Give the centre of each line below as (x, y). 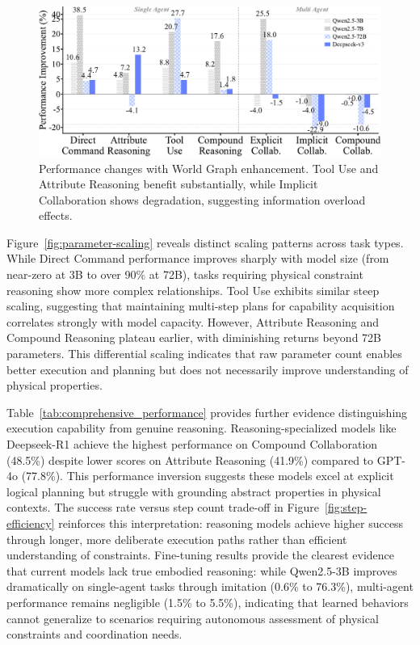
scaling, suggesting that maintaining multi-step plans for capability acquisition (201, 306)
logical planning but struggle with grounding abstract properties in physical (194, 491)
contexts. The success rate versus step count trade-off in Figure (163, 507)
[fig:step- (346, 507)
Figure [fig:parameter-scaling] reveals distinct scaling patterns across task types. (205, 242)
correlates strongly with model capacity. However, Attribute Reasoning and (193, 321)
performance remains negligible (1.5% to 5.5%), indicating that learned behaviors (208, 602)
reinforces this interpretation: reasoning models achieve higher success (231, 523)
